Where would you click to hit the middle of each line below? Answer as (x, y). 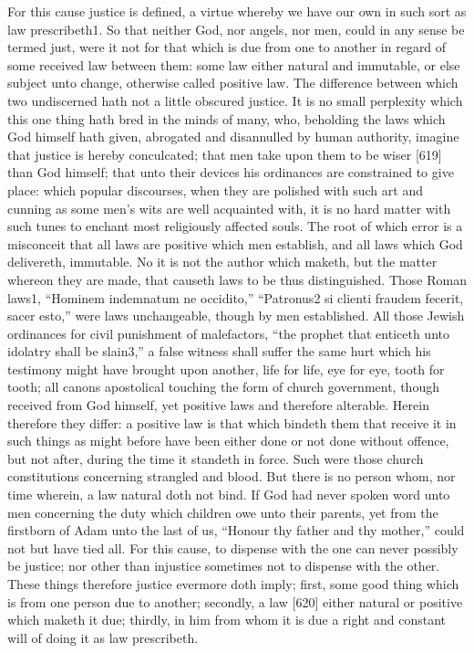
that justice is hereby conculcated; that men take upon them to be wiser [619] (225, 154)
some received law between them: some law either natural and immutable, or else (234, 64)
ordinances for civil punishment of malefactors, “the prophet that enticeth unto (228, 333)
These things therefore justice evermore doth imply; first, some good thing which (233, 584)
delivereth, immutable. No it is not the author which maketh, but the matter (222, 262)
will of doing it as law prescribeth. (103, 637)
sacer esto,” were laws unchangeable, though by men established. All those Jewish (236, 316)
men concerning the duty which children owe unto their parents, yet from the (223, 512)
